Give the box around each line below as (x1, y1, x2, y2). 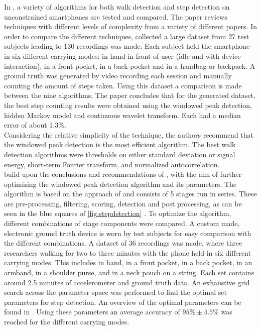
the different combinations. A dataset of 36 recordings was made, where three (4, 238, 242, 248)
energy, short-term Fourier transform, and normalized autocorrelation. (4, 159, 220, 169)
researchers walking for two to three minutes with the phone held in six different (4, 247, 251, 258)
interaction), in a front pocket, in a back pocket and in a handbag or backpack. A (4, 60, 255, 71)
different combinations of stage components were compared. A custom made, (4, 218, 240, 229)
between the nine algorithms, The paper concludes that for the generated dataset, (4, 90, 255, 100)
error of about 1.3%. (4, 120, 66, 130)
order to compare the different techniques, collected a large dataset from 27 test (4, 31, 249, 41)
